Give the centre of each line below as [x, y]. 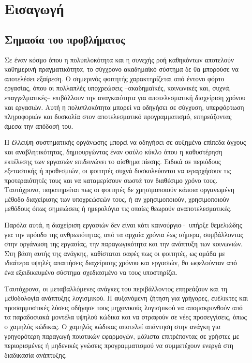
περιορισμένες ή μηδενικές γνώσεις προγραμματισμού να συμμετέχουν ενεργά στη [119, 345]
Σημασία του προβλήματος [65, 39]
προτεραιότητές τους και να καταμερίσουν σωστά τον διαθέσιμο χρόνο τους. [111, 180]
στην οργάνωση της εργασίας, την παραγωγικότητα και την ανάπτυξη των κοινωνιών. [124, 244]
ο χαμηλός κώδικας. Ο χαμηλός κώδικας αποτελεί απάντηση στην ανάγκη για [112, 326]
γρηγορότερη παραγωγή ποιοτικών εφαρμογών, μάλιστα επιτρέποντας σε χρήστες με [122, 336]
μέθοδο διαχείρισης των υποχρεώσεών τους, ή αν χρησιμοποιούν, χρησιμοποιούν [117, 199]
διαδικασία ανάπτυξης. [36, 355]
